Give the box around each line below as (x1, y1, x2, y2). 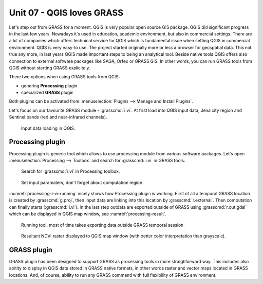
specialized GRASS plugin (21, 90, 74, 96)
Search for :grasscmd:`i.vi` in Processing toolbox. (21, 168, 120, 174)
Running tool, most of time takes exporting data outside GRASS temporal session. (21, 222, 185, 228)
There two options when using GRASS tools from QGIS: (9, 74, 120, 80)
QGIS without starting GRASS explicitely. (9, 65, 90, 70)
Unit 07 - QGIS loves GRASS (9, 7, 124, 18)
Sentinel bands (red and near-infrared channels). (9, 114, 107, 120)
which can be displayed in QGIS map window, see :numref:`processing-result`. (9, 211, 167, 217)
